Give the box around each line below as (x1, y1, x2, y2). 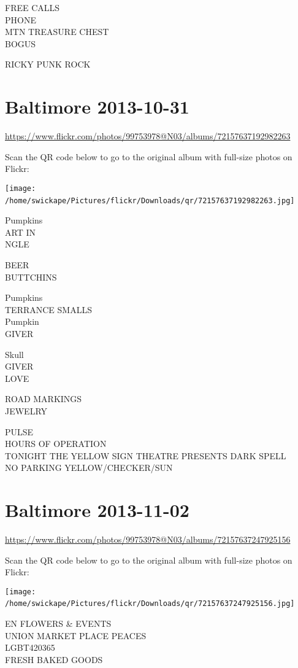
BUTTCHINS (5, 270, 57, 283)
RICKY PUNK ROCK (5, 58, 91, 71)
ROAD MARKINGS (5, 392, 82, 405)
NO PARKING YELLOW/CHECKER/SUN (5, 461, 173, 474)
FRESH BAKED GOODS (5, 653, 103, 666)
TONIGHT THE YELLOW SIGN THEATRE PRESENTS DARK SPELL (5, 449, 286, 462)
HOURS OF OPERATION (5, 437, 107, 450)
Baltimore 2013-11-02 (5, 497, 189, 522)
